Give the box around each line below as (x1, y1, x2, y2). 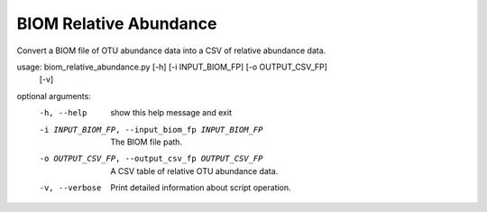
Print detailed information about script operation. (110, 182, 292, 193)
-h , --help (39, 108, 87, 118)
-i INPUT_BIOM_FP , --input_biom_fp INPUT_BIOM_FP (39, 124, 263, 134)
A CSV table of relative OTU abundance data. (110, 165, 279, 176)
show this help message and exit (110, 107, 232, 118)
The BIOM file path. (110, 136, 183, 147)
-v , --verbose (39, 183, 102, 193)
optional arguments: (16, 90, 92, 101)
